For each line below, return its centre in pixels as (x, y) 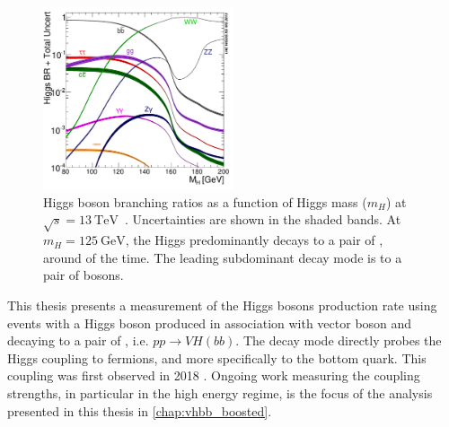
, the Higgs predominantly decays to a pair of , (254, 240)
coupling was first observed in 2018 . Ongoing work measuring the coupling (214, 375)
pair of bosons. (84, 275)
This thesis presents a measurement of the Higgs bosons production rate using (222, 305)
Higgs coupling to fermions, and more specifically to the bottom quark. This (217, 357)
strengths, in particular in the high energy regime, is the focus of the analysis (220, 393)
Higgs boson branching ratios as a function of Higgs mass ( (205, 201)
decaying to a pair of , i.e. (78, 340)
